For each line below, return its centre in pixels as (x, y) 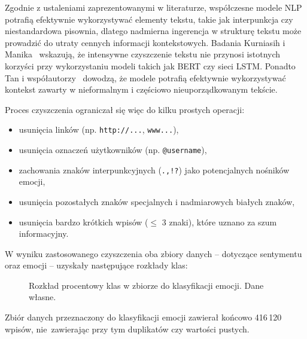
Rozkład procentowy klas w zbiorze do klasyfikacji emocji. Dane (146, 285)
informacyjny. (44, 233)
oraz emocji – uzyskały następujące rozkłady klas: (96, 265)
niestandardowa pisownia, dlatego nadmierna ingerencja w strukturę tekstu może (153, 31)
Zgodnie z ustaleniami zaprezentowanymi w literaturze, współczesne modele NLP (153, 7)
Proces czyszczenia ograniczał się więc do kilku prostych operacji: (125, 109)
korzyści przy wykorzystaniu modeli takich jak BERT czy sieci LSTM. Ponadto (150, 65)
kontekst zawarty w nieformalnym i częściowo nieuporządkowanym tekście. (141, 89)
